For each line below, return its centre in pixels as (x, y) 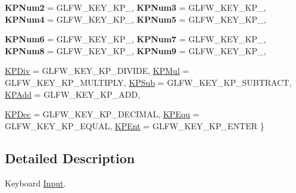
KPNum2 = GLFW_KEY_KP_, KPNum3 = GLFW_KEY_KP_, (135, 7)
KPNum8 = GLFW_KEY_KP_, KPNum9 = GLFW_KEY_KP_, (135, 50)
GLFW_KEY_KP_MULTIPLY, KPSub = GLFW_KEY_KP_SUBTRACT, (148, 82)
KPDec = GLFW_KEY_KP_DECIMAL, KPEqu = (102, 114)
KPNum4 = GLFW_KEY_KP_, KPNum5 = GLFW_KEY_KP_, (135, 19)
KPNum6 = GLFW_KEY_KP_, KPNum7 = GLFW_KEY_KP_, (135, 39)
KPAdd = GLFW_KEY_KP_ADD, (73, 94)
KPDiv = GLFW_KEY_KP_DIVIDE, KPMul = (97, 71)
